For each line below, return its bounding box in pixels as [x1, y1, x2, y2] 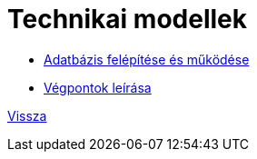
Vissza [7, 107, 47, 124]
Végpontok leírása [44, 79, 152, 95]
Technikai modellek [7, 4, 247, 35]
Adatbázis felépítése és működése [44, 51, 250, 67]
